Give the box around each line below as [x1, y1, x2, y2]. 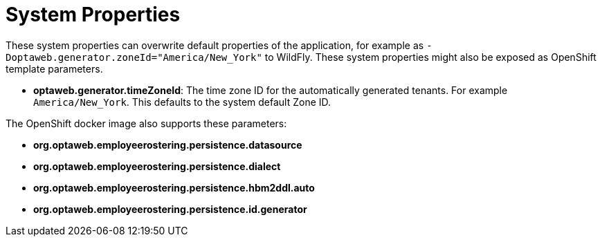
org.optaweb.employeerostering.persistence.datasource [33, 138, 302, 151]
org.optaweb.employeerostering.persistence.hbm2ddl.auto [33, 181, 315, 194]
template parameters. [6, 62, 103, 75]
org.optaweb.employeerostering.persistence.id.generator [33, 203, 307, 215]
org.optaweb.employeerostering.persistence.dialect [33, 160, 281, 172]
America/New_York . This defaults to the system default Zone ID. [33, 95, 331, 108]
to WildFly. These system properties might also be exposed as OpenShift [264, 50, 596, 63]
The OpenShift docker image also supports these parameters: [6, 117, 287, 129]
